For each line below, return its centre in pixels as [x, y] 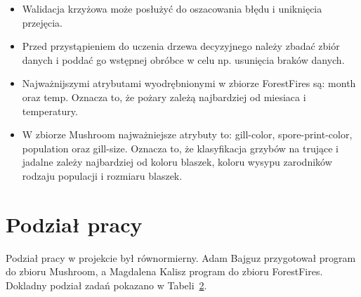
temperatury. [50, 111]
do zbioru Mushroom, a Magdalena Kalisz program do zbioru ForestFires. [164, 271]
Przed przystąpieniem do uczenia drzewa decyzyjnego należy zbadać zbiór [181, 46]
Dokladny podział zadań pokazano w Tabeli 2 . [106, 285]
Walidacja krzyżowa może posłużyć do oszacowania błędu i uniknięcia [172, 8]
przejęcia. [42, 22]
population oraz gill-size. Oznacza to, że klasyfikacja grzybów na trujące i [180, 148]
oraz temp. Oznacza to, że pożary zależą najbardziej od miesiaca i [164, 97]
